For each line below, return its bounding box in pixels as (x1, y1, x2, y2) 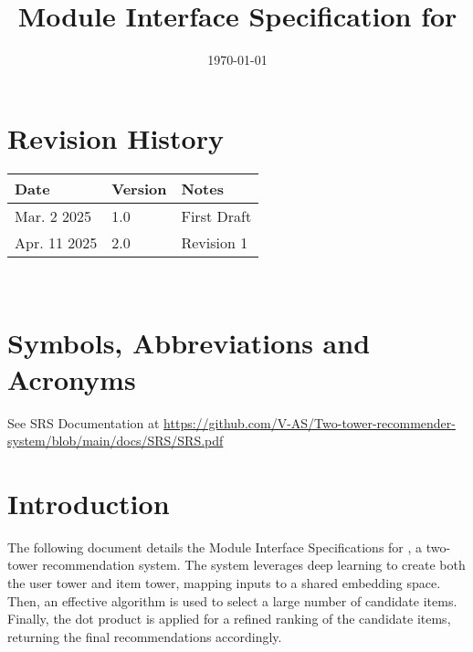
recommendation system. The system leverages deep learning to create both (42, 555, 466, 574)
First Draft (181, 205, 252, 226)
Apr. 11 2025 (15, 231, 98, 253)
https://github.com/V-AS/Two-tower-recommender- (163, 413, 456, 432)
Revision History (7, 119, 224, 156)
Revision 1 (181, 231, 248, 253)
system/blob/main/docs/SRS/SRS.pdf (7, 431, 224, 450)
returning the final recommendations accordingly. (7, 626, 282, 646)
